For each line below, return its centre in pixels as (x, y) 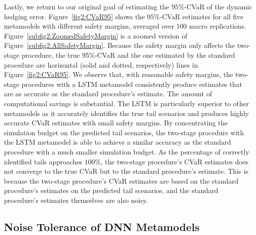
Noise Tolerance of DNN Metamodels (102, 226)
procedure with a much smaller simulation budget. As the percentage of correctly (127, 151)
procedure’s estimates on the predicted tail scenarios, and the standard (111, 190)
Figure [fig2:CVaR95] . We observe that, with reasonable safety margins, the (119, 74)
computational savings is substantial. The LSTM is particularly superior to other (127, 103)
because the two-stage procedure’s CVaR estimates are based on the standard (121, 180)
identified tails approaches (43, 161)
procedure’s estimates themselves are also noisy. (76, 200)
